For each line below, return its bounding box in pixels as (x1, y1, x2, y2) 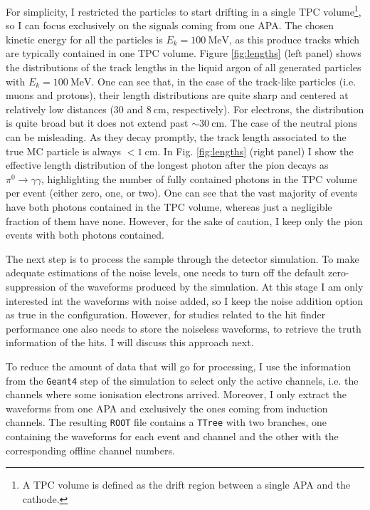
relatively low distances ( (6, 101, 114, 116)
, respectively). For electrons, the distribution (166, 101, 364, 116)
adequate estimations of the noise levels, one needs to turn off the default (6, 265, 325, 280)
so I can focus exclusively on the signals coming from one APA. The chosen (6, 18, 334, 33)
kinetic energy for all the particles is (6, 31, 163, 46)
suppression (6, 279, 56, 293)
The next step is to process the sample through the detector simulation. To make (6, 251, 359, 266)
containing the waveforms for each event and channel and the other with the (6, 429, 339, 443)
